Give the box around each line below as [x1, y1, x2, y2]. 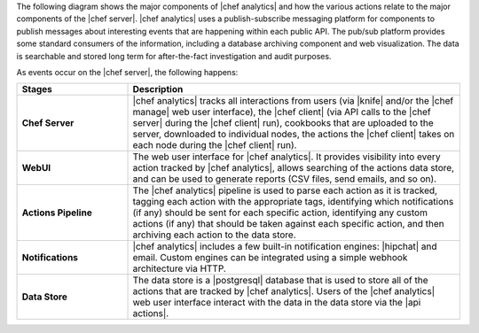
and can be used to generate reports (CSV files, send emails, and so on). [132, 173, 437, 185]
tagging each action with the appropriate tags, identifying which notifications [132, 196, 454, 208]
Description [132, 83, 184, 96]
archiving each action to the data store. [132, 228, 296, 241]
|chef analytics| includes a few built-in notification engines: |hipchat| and [132, 240, 438, 252]
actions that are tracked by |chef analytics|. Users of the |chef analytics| [132, 285, 435, 298]
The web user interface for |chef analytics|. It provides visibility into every [132, 151, 441, 163]
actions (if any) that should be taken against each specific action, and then [132, 218, 445, 230]
